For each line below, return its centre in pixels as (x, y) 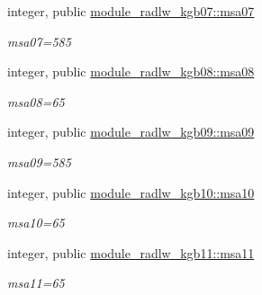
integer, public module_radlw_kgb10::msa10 (131, 192)
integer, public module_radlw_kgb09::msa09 (131, 132)
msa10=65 (36, 223)
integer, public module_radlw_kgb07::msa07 (131, 11)
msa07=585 (39, 41)
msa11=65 (36, 283)
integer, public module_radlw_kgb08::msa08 (131, 72)
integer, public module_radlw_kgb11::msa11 (131, 252)
